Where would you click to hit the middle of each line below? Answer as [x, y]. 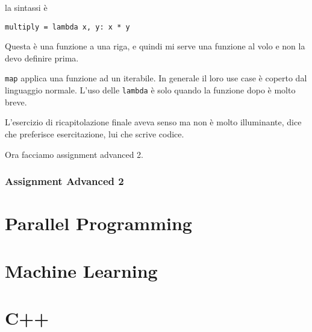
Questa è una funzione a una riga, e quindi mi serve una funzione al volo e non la [155, 46]
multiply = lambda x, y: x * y [67, 27]
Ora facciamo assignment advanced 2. [74, 154]
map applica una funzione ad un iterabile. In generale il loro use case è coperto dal [156, 78]
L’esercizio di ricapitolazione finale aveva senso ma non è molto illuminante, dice [153, 122]
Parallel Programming [98, 223]
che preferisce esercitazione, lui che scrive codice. [95, 133]
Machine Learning [81, 270]
